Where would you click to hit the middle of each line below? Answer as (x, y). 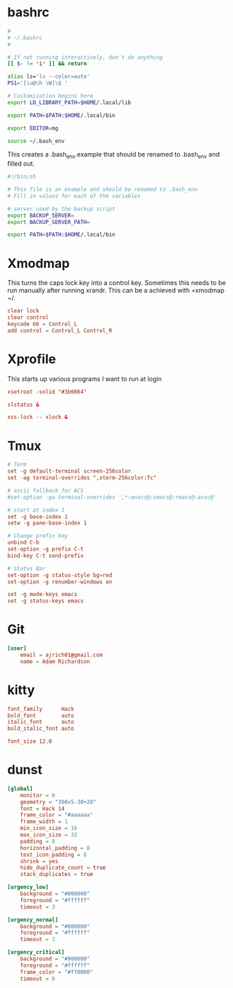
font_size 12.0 (30, 741)
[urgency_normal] (33, 920)
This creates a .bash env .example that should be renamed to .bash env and (114, 155)
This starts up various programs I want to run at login (85, 378)
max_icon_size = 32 (49, 835)
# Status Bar (27, 568)
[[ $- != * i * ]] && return (47, 64)
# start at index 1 (36, 510)
